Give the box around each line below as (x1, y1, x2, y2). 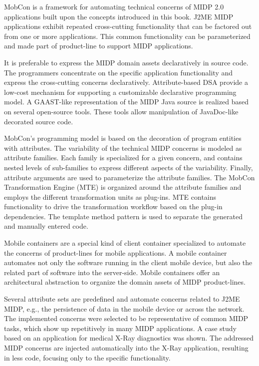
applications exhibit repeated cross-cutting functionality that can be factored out (4, 21, 252, 31)
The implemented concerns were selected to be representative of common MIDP (4, 313, 249, 324)
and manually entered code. (4, 221, 88, 231)
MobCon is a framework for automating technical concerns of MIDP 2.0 (4, 1, 224, 11)
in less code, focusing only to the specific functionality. (4, 352, 171, 363)
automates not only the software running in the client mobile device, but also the (4, 257, 253, 268)
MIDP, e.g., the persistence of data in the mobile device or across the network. (4, 303, 245, 314)
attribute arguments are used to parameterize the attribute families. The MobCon (4, 172, 255, 182)
